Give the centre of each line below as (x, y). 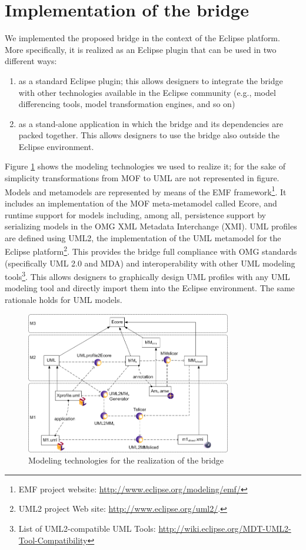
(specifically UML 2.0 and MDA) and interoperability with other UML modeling (150, 263)
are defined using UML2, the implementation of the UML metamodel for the (143, 237)
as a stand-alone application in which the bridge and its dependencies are (151, 123)
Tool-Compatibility (53, 540)
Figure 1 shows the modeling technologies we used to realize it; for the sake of (145, 166)
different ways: (31, 61)
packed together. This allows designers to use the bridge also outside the (149, 135)
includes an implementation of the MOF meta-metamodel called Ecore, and (141, 203)
